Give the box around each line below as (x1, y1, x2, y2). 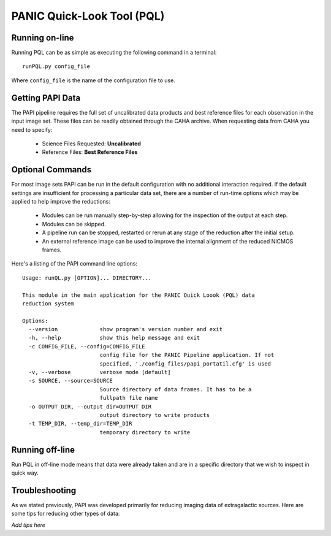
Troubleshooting (11, 485, 77, 496)
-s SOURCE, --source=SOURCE (28, 377, 113, 385)
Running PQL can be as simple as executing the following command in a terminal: (11, 49, 217, 56)
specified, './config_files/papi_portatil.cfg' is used (99, 360, 272, 367)
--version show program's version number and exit (28, 326, 223, 333)
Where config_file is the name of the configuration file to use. (11, 77, 176, 84)
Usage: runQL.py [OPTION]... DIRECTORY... (22, 274, 152, 281)
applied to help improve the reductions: (11, 198, 110, 205)
